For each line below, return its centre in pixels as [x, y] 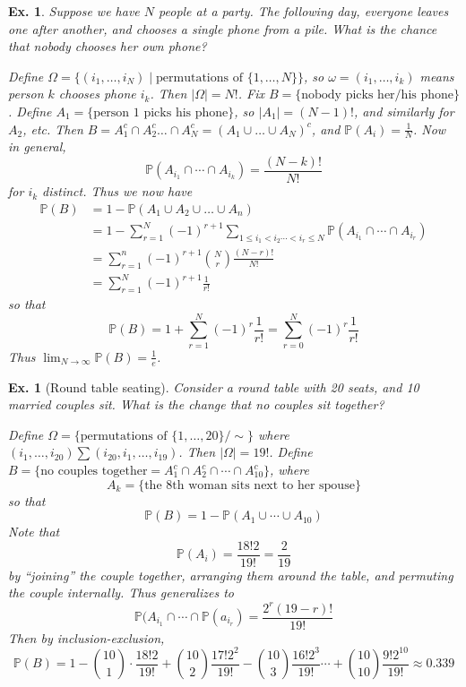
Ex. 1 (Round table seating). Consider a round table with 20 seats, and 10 [214, 386]
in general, [37, 146]
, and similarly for [404, 111]
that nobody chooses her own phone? [108, 46]
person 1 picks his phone [161, 112]
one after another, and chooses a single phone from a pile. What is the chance [223, 28]
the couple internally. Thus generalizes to [121, 593]
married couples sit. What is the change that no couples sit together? [196, 404]
